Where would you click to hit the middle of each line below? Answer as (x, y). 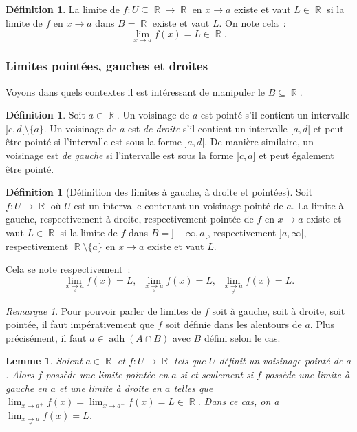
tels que (190, 361)
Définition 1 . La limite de (63, 9)
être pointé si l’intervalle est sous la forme (94, 142)
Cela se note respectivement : (68, 269)
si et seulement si (217, 374)
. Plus (322, 324)
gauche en (26, 388)
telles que (193, 388)
